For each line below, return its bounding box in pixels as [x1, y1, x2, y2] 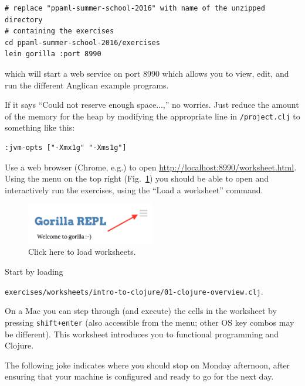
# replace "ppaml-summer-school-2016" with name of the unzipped [5, 4, 265, 12]
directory [5, 15, 43, 24]
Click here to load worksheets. [28, 245, 136, 258]
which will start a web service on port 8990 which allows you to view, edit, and [5, 67, 289, 79]
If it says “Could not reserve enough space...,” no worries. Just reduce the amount [5, 98, 299, 111]
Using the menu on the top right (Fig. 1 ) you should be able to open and [5, 172, 269, 185]
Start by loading [5, 265, 63, 278]
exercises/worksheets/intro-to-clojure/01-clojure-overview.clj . [5, 285, 263, 297]
